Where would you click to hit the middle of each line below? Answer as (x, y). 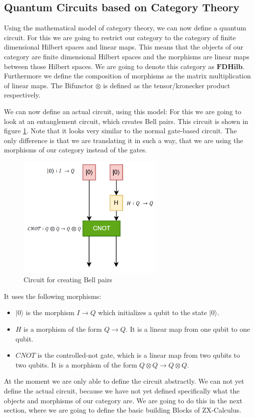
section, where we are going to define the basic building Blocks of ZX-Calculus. (123, 410)
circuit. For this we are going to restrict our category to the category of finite (120, 37)
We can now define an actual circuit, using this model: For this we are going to (123, 111)
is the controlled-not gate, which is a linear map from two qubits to (139, 355)
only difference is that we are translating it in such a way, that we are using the (124, 140)
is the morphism (50, 312)
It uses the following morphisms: (53, 296)
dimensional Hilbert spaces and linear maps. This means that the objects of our (124, 47)
